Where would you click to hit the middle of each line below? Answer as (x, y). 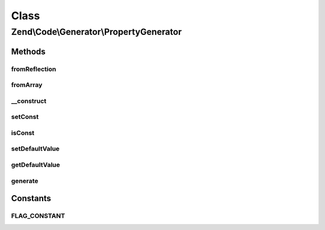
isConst (23, 133)
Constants (31, 198)
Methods (28, 51)
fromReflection (34, 69)
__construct (29, 101)
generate (25, 181)
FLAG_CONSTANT (38, 216)
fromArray (27, 85)
